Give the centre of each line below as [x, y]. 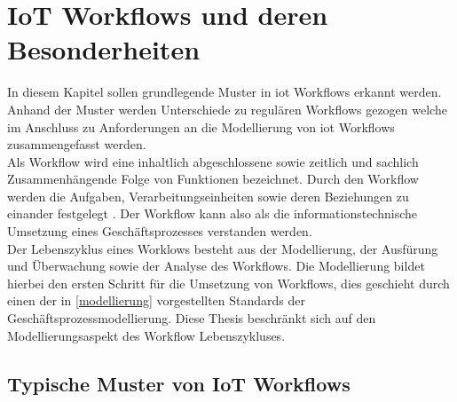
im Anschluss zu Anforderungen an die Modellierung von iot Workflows [201, 126]
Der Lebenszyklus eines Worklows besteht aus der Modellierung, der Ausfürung [223, 248]
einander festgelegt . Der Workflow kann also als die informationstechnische [212, 213]
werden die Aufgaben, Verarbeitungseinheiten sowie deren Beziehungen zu [208, 196]
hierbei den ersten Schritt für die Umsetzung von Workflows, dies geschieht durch [228, 283]
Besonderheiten [104, 49]
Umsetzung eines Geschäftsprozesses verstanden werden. [160, 231]
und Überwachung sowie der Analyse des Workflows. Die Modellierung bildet [216, 266]
